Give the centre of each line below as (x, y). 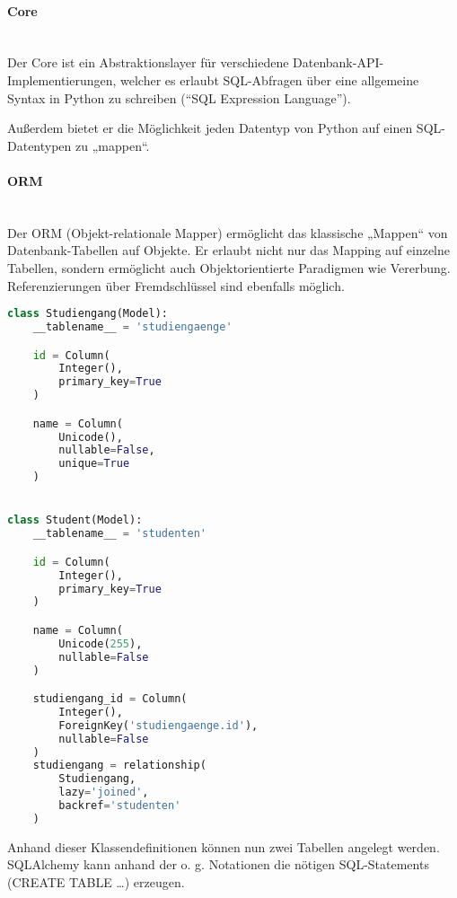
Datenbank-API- (338, 62)
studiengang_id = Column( (110, 699)
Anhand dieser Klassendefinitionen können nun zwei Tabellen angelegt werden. (224, 846)
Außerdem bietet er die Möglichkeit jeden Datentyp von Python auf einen (210, 128)
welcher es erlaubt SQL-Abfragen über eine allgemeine (270, 79)
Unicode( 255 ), (101, 643)
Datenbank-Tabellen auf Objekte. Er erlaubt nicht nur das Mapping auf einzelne (228, 250)
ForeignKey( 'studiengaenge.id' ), (158, 725)
